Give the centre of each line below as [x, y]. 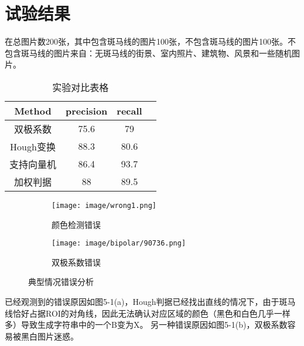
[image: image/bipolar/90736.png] [119, 243]
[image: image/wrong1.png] [104, 205]
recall [129, 110]
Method [33, 110]
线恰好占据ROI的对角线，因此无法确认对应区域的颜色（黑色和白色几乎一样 [148, 313]
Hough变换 [33, 146]
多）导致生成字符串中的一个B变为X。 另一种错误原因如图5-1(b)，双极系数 [146, 325]
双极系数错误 [76, 262]
